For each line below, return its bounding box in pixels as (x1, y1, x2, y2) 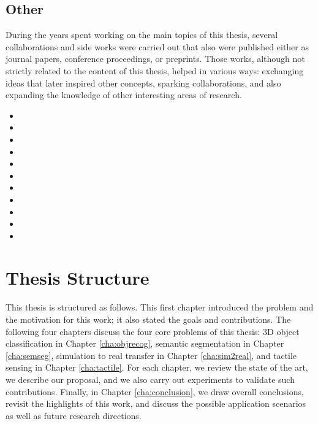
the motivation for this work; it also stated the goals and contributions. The (6, 313, 291, 326)
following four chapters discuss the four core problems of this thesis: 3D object (6, 325, 300, 337)
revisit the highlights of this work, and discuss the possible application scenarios (6, 397, 306, 410)
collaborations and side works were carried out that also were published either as (6, 40, 309, 53)
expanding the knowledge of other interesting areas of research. (6, 88, 242, 101)
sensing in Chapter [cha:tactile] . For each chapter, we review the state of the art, (6, 361, 308, 374)
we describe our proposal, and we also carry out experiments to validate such (6, 372, 295, 385)
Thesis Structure (6, 265, 150, 290)
